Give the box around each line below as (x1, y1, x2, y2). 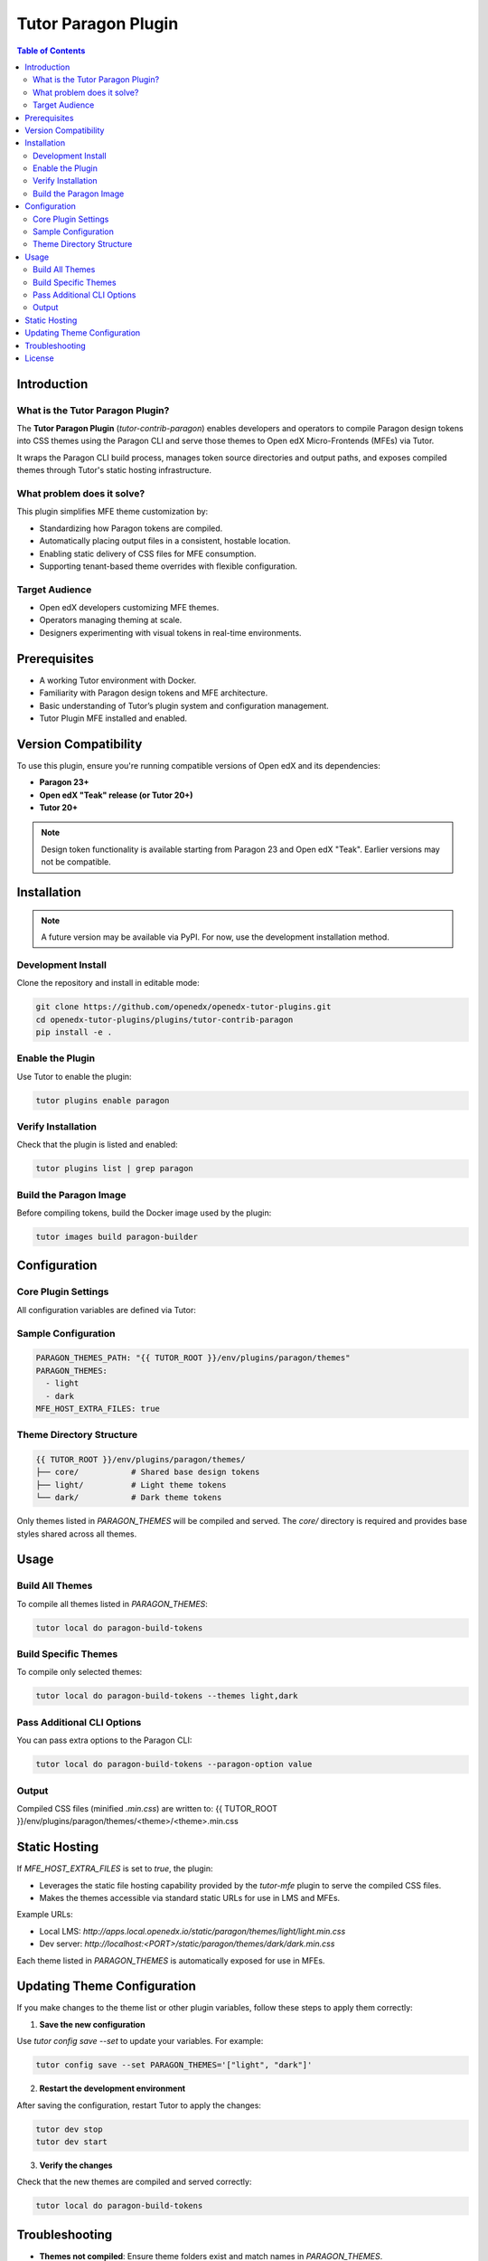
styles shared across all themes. (16, 1528, 137, 1539)
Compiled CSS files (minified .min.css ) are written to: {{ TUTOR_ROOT (16, 1802, 277, 1813)
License (24, 353, 54, 364)
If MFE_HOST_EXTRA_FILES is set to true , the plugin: (16, 1863, 213, 1874)
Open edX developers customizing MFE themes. (39, 602, 220, 613)
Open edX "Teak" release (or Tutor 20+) (39, 790, 193, 800)
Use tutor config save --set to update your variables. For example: (16, 2036, 264, 2047)
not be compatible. (41, 856, 112, 867)
